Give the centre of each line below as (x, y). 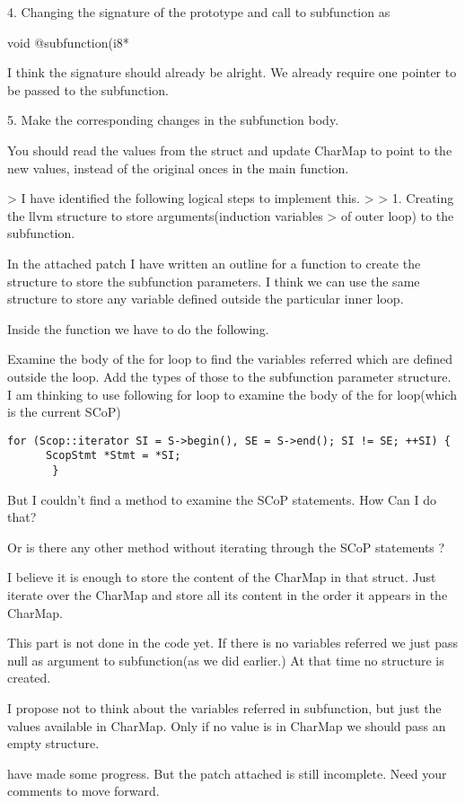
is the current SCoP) (64, 412)
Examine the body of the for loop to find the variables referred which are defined (230, 359)
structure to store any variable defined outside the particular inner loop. (206, 299)
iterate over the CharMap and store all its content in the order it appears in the (228, 595)
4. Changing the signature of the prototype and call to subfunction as (199, 12)
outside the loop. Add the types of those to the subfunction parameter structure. (229, 376)
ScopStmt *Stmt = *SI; (113, 456)
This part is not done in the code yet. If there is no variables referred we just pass (233, 643)
